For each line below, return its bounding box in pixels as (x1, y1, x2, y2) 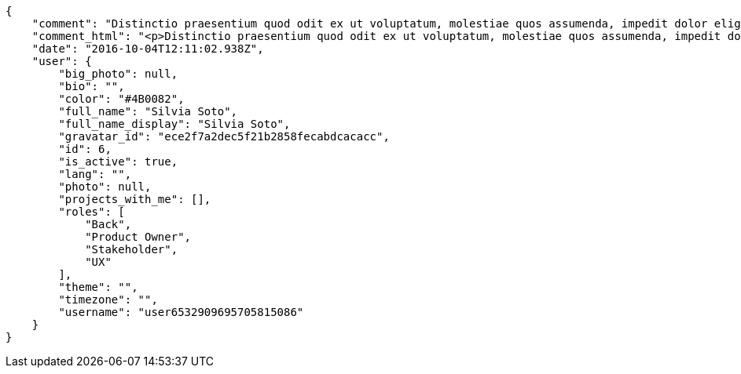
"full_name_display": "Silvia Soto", (58, 118, 291, 130)
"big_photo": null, (58, 67, 178, 80)
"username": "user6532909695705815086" (58, 306, 304, 318)
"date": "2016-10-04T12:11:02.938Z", (31, 42, 264, 55)
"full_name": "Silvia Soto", (58, 105, 238, 118)
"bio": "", (58, 80, 125, 93)
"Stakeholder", (85, 243, 178, 256)
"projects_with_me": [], (58, 193, 211, 205)
